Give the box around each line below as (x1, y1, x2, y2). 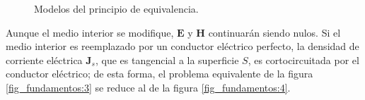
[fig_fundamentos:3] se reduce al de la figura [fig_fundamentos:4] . (6, 80, 291, 94)
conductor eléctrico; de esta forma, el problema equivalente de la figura (6, 66, 313, 81)
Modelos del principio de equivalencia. (34, 1, 199, 15)
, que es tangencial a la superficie (95, 52, 239, 67)
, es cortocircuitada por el (248, 52, 359, 67)
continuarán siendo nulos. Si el (208, 25, 341, 39)
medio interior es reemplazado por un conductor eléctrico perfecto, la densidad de (6, 39, 359, 54)
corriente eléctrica (6, 52, 83, 67)
